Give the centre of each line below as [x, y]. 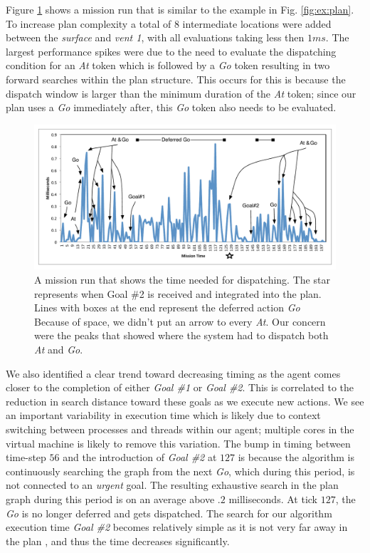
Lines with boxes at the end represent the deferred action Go [167, 307]
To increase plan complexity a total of [89, 23]
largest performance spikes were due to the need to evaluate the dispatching [171, 51]
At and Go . [59, 350]
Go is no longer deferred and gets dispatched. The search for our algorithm [169, 513]
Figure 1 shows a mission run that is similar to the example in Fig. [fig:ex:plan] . [180, 9]
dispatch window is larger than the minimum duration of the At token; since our [181, 93]
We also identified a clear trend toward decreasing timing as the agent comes [173, 373]
